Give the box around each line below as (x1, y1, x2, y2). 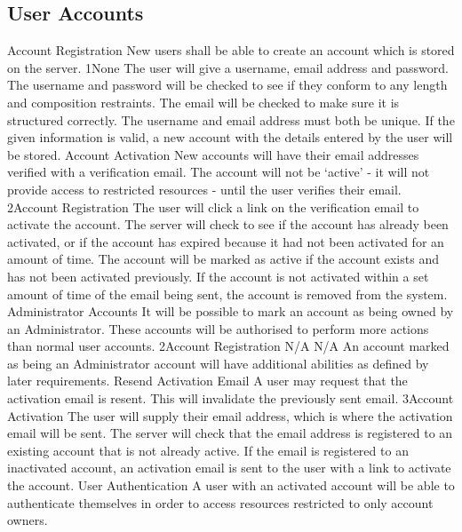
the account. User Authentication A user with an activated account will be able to (7, 476, 455, 495)
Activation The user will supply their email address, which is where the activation (7, 406, 453, 425)
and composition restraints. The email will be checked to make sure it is (7, 92, 400, 111)
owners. (7, 511, 48, 529)
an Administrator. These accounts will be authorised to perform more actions (7, 319, 429, 337)
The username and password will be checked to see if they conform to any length (7, 75, 448, 94)
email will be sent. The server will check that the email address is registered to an (7, 424, 453, 442)
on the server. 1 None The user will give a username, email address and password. (7, 58, 449, 76)
